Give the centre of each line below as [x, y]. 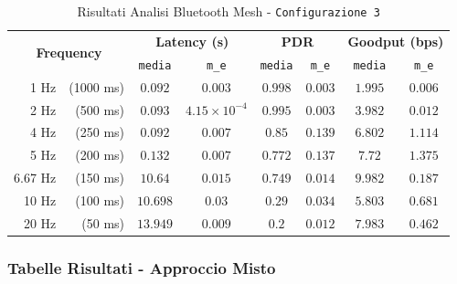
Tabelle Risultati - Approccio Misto [142, 267]
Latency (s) [192, 41]
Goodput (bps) [396, 41]
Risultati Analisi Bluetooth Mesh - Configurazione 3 [228, 11]
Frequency [69, 53]
